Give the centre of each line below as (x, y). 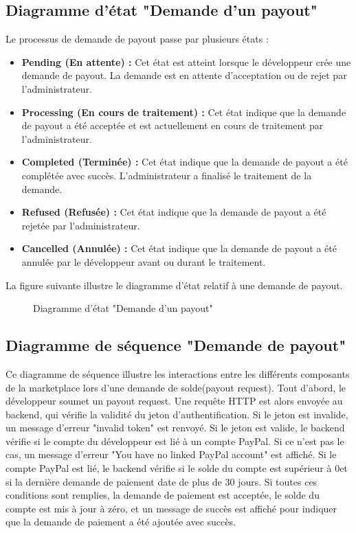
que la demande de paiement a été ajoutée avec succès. (121, 522)
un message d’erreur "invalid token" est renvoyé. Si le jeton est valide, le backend (175, 428)
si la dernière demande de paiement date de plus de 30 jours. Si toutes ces (162, 481)
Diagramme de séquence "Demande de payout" (176, 345)
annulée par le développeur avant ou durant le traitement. (144, 261)
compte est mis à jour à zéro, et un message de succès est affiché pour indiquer (171, 508)
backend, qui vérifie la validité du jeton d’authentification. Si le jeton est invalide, (177, 414)
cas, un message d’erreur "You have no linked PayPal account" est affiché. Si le (171, 454)
